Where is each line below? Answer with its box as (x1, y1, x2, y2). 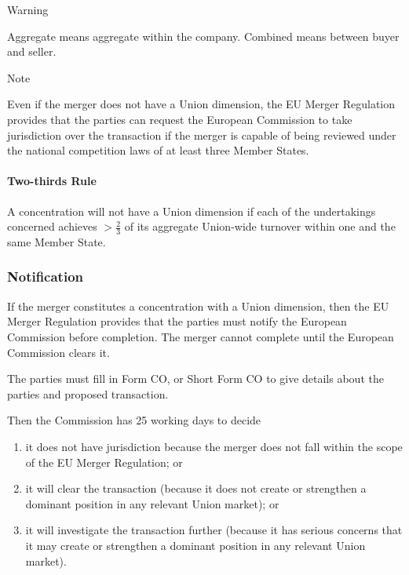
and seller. (7, 43, 57, 60)
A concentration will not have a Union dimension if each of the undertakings (7, 202, 376, 219)
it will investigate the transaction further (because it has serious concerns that (25, 522, 403, 538)
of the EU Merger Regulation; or (25, 453, 183, 470)
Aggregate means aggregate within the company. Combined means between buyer (7, 27, 400, 44)
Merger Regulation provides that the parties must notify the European (7, 313, 347, 329)
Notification (7, 267, 84, 286)
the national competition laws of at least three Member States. (7, 142, 309, 158)
